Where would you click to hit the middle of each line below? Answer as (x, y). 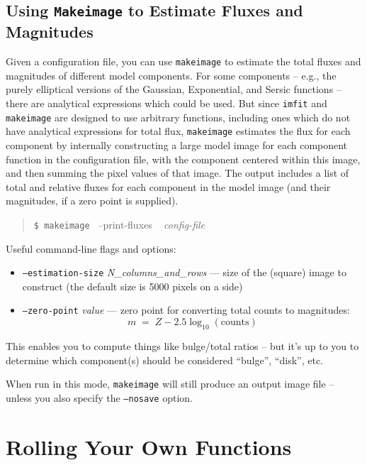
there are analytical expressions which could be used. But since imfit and (166, 103)
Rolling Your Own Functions (149, 446)
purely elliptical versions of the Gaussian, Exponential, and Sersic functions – (174, 89)
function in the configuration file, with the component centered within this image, (183, 159)
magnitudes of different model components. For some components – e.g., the (171, 75)
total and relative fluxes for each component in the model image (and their (168, 186)
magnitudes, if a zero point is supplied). (92, 201)
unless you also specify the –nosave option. (99, 397)
